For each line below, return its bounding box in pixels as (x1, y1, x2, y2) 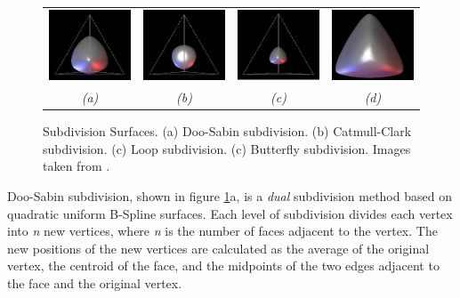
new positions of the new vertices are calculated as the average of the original (7, 238, 430, 257)
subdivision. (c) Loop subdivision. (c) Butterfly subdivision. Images (43, 139, 411, 157)
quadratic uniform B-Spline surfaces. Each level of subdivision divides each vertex (7, 204, 453, 222)
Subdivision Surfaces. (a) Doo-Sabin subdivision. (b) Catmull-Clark (43, 122, 412, 141)
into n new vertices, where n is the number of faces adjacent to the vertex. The (7, 221, 438, 240)
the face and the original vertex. (7, 274, 182, 293)
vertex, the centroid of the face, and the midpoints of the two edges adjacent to (7, 256, 440, 275)
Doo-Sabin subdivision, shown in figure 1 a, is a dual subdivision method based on (7, 187, 452, 205)
